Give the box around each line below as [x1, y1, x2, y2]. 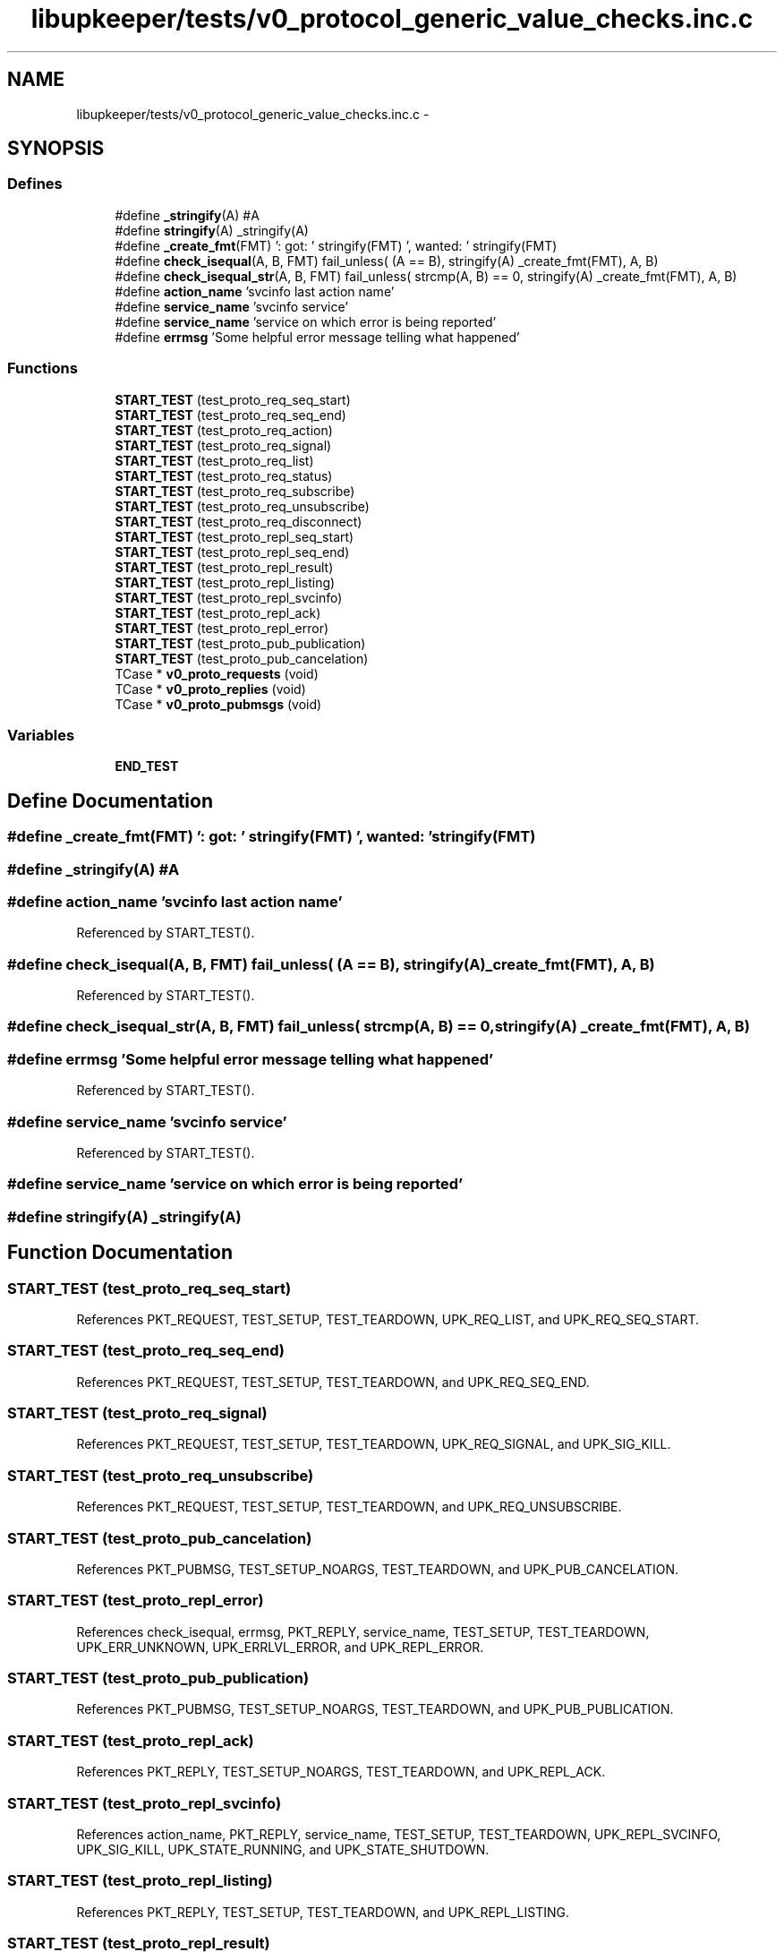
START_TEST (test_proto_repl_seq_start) [115, 528, 354, 544]
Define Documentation [7, 789, 213, 812]
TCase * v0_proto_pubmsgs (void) [115, 696, 322, 712]
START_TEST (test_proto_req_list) [115, 452, 314, 468]
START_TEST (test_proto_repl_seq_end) [115, 544, 350, 560]
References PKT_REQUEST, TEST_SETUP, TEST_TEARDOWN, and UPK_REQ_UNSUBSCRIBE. [76, 1499, 622, 1515]
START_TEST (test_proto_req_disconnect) [115, 513, 362, 529]
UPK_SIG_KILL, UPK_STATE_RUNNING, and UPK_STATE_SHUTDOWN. [76, 1841, 490, 1857]
